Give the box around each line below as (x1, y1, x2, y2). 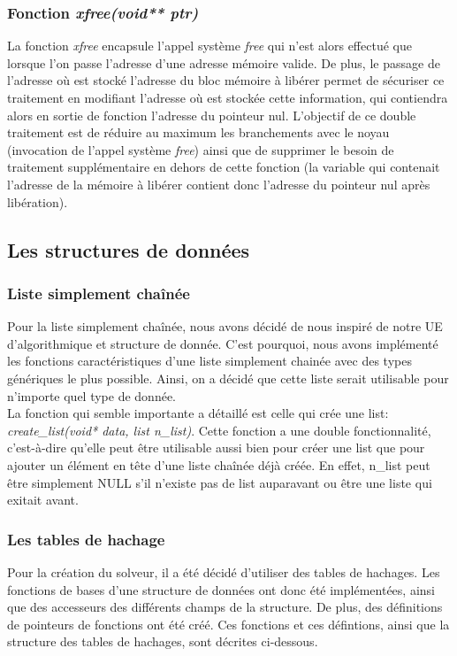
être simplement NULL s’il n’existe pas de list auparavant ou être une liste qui (7, 473, 432, 491)
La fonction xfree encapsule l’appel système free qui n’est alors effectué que (7, 36, 412, 55)
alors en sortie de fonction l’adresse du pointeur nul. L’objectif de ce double (7, 105, 416, 124)
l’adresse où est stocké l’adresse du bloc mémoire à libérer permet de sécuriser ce (7, 71, 445, 89)
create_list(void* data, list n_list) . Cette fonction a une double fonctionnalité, (7, 421, 431, 439)
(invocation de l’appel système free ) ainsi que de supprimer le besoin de (7, 140, 394, 158)
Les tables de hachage (7, 528, 165, 550)
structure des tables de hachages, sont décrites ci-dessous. (7, 632, 318, 651)
